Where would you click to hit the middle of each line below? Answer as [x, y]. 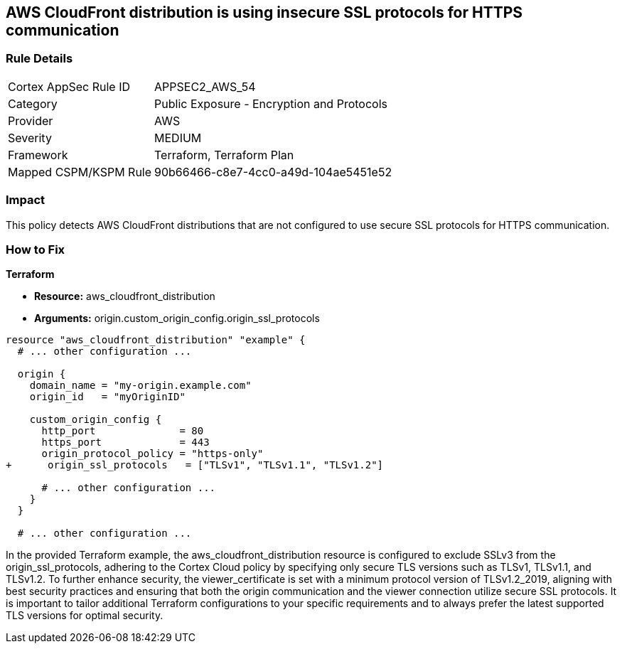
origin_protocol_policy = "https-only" [152, 454]
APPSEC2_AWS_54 [205, 86]
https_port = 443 [125, 442]
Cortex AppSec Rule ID [69, 86]
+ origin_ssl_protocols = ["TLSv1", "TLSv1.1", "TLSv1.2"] [195, 465]
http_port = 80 [123, 431]
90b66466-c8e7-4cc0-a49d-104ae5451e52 [273, 172]
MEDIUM [178, 138]
